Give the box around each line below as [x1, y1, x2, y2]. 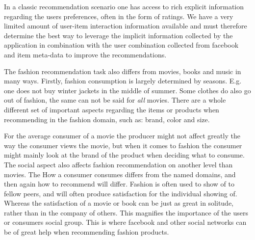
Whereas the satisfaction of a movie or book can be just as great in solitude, [4, 198, 234, 208]
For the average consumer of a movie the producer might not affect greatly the [4, 131, 240, 141]
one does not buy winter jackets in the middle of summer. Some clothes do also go [4, 85, 251, 95]
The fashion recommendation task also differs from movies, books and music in [4, 66, 241, 76]
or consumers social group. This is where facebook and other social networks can [4, 217, 247, 227]
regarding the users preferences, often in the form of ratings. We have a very [4, 11, 233, 21]
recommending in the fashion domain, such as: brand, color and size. [4, 114, 210, 124]
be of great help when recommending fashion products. [4, 227, 169, 237]
